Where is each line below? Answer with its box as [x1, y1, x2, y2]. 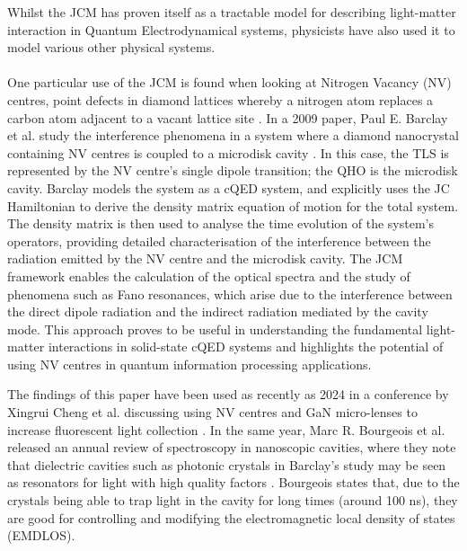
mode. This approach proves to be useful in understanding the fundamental [7, 319, 423, 338]
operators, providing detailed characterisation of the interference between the [7, 231, 431, 250]
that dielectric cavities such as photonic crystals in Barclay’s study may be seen [7, 455, 446, 474]
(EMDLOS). [7, 526, 75, 545]
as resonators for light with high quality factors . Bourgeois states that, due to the [7, 473, 460, 492]
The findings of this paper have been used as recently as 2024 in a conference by [7, 385, 449, 404]
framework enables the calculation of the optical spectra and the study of [7, 266, 410, 285]
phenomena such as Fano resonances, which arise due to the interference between [7, 284, 453, 303]
